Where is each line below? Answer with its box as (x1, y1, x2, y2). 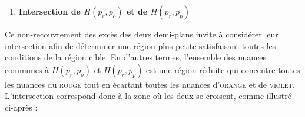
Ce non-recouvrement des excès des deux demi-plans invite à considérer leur (5, 28, 279, 40)
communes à (5, 63, 49, 75)
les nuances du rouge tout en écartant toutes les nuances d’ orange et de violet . (5, 78, 295, 90)
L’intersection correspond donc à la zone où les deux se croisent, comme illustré (5, 90, 291, 102)
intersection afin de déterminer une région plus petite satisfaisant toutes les (5, 39, 276, 51)
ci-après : (5, 101, 38, 113)
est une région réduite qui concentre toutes (145, 63, 300, 75)
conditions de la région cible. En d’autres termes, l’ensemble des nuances (5, 51, 267, 63)
